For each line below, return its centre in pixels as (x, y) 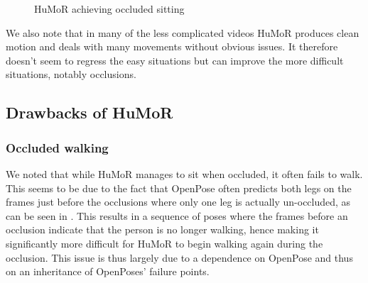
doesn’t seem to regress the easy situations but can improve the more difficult (175, 60)
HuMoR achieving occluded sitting (109, 9)
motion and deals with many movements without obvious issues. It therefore (172, 46)
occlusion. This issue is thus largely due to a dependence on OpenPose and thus (179, 257)
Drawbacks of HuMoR (90, 112)
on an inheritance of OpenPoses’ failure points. (108, 271)
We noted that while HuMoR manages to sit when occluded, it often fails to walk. (184, 173)
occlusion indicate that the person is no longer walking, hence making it (162, 229)
